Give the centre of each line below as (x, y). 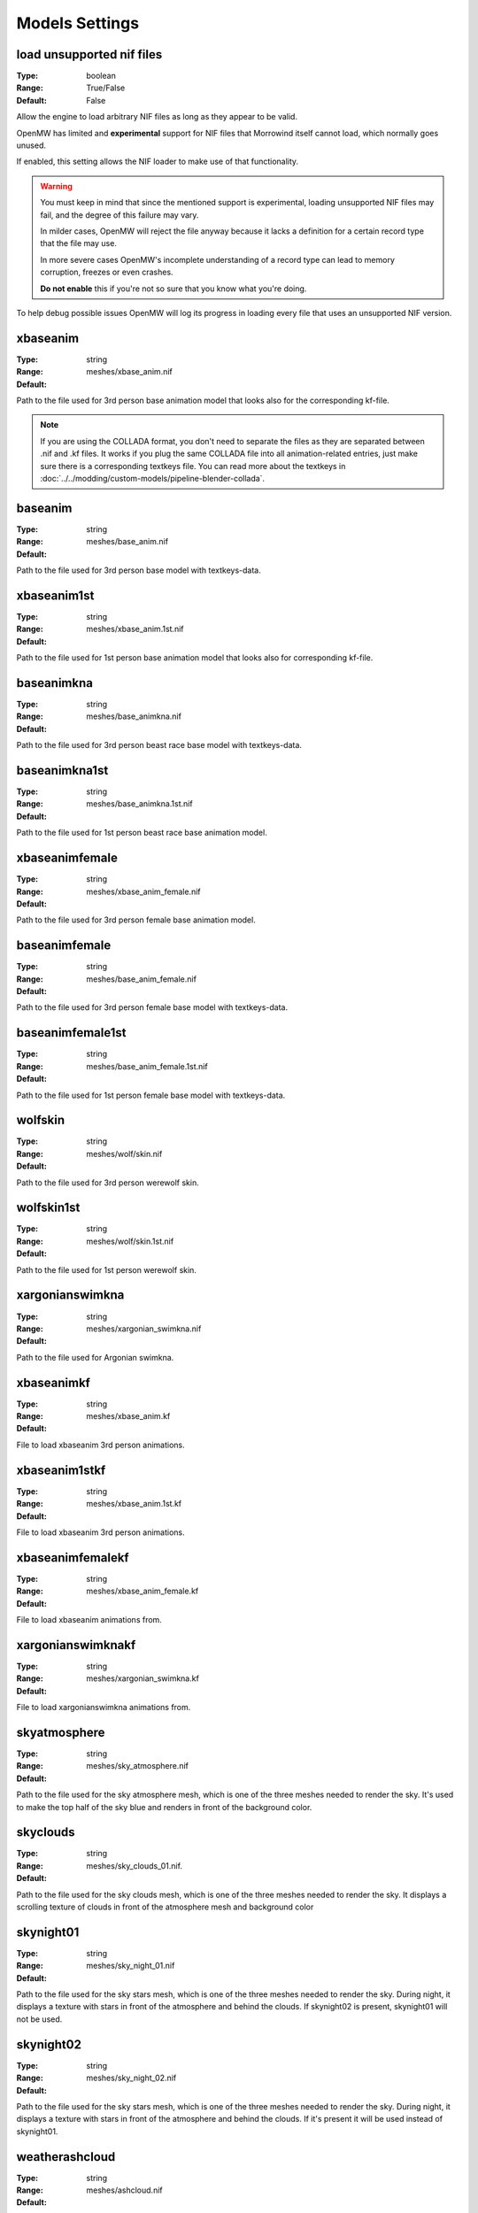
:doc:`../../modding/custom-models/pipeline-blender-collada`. (153, 478)
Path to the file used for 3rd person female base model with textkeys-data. (152, 1007)
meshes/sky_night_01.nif (131, 1966)
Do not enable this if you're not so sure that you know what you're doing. (173, 289)
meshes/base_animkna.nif (134, 716)
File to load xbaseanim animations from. (89, 1619)
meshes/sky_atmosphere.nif (138, 1766)
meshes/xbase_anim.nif (129, 372)
